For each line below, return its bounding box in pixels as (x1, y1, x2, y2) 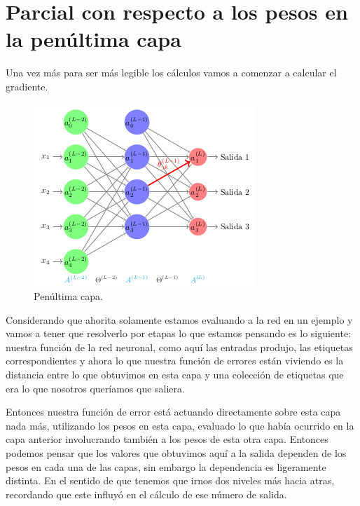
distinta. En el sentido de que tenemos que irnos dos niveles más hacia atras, (6, 473, 335, 488)
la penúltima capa (6, 25, 181, 53)
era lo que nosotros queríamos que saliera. (6, 381, 185, 395)
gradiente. (6, 78, 48, 93)
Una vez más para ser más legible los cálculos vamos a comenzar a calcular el (6, 65, 337, 80)
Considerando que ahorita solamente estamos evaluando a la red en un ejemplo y (6, 312, 353, 327)
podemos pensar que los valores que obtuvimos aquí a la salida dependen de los (6, 446, 347, 460)
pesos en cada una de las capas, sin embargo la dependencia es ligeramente (6, 459, 326, 474)
